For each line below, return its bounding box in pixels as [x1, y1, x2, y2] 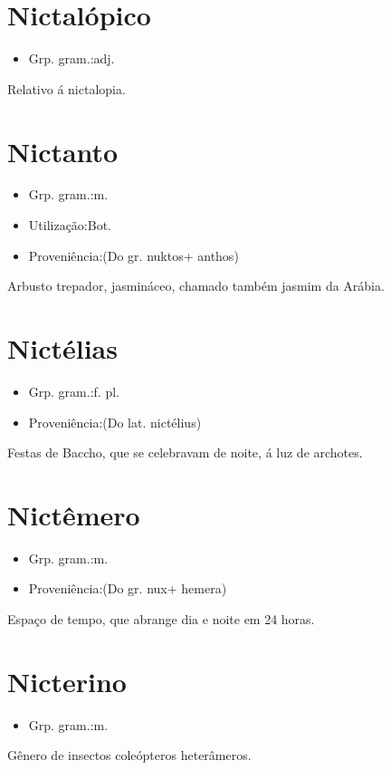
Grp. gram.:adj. [28, 49, 115, 68]
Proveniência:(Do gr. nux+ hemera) [28, 579, 227, 598]
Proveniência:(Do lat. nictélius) [28, 412, 202, 431]
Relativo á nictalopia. [7, 79, 126, 98]
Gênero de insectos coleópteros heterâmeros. [7, 746, 252, 765]
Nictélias [7, 330, 118, 366]
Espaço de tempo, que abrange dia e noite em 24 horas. [7, 610, 315, 629]
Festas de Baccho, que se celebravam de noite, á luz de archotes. [7, 443, 363, 462]
